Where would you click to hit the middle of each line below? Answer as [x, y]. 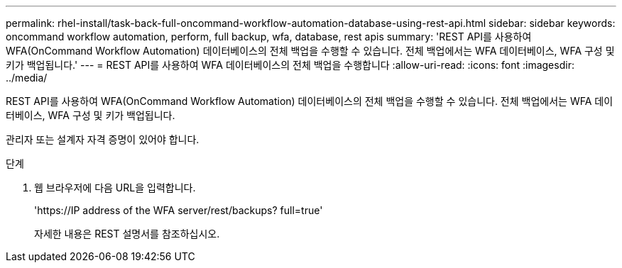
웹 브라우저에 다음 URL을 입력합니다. [115, 188]
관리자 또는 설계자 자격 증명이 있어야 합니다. [103, 139]
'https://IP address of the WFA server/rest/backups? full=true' [179, 210]
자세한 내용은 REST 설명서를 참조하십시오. [127, 234]
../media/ [27, 78]
